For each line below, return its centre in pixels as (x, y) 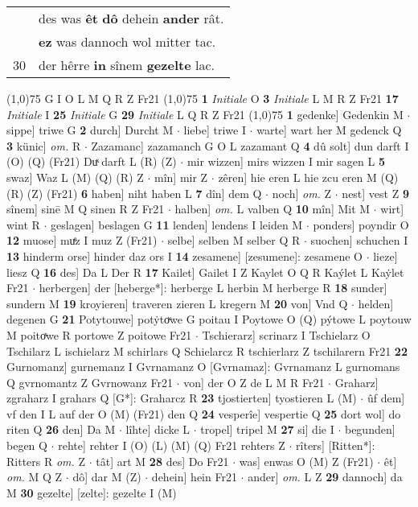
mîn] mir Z (181, 177)
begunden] (370, 429)
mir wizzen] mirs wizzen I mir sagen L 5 (286, 161)
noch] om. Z (302, 193)
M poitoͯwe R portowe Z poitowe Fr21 (99, 334)
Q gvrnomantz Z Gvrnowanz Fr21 (90, 382)
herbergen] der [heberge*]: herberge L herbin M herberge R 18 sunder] (213, 288)
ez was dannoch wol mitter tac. (127, 41)
